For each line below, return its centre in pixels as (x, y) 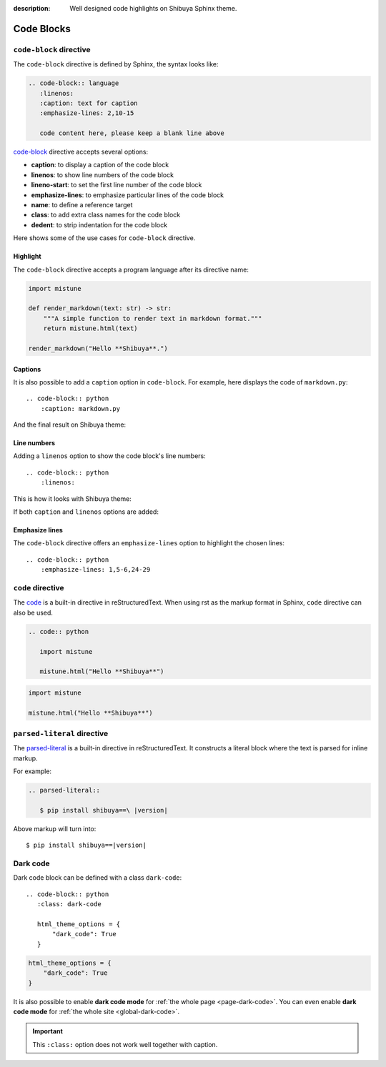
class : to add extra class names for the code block (106, 215)
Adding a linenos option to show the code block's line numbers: (110, 456)
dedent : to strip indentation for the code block (99, 224)
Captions (27, 369)
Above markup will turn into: (55, 828)
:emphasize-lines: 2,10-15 (87, 113)
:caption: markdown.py (80, 408)
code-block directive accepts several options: (81, 152)
